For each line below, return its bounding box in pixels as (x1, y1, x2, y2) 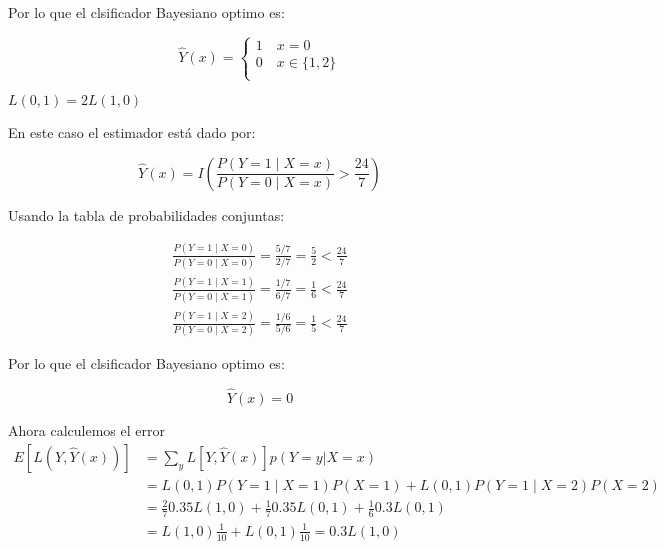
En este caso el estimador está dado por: (8, 122, 256, 143)
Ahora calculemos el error (8, 420, 165, 441)
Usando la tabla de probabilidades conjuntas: (8, 204, 285, 225)
